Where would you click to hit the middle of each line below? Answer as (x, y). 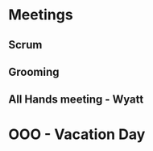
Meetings (41, 15)
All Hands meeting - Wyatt (76, 100)
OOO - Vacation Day (77, 134)
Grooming (34, 71)
